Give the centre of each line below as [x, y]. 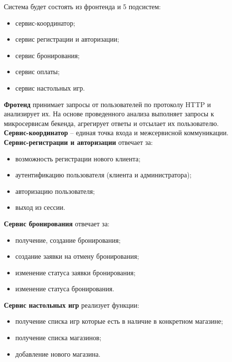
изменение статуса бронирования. [65, 289]
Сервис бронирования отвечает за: [57, 223]
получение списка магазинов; [58, 338]
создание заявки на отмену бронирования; [77, 256]
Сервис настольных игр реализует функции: [72, 305]
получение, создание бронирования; [68, 240]
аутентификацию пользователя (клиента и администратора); [103, 175]
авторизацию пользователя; [55, 191]
